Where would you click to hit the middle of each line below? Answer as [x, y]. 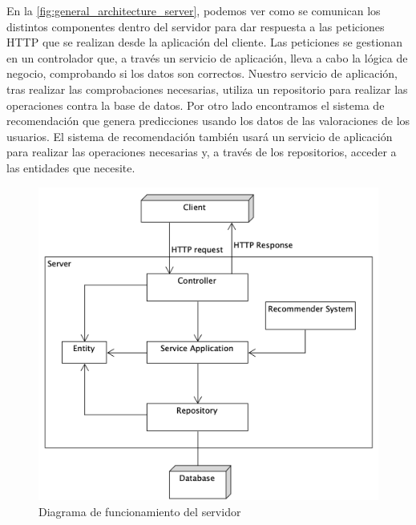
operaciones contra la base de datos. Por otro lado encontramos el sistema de [196, 105]
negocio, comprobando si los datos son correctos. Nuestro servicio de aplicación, [202, 73]
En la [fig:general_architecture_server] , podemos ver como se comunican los [194, 10]
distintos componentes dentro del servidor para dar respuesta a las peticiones [196, 26]
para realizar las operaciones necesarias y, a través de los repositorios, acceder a [202, 152]
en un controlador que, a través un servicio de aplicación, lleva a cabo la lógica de [207, 57]
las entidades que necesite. [71, 167]
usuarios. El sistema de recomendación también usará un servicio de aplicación [200, 136]
